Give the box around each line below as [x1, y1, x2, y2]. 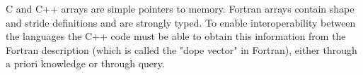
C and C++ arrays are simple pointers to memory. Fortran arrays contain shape [6, 1, 355, 15]
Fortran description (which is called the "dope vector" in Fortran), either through [6, 42, 357, 57]
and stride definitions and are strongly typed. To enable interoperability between [6, 15, 356, 29]
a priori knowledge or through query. [6, 56, 165, 71]
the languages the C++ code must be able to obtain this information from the [6, 29, 346, 43]
